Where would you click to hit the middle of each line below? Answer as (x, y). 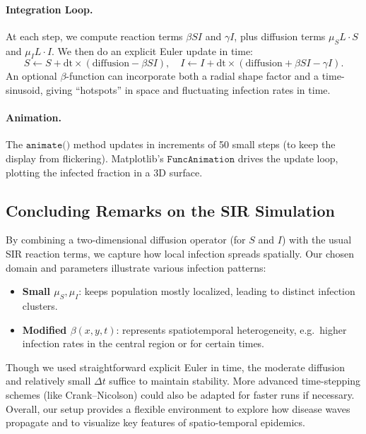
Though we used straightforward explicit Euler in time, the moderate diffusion (176, 367)
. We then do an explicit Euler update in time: (152, 50)
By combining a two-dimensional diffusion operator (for (126, 240)
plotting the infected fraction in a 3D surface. (104, 172)
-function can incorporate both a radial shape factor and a (193, 76)
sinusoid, (24, 89)
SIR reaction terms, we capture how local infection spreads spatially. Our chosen (180, 253)
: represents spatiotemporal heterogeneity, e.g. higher (231, 329)
